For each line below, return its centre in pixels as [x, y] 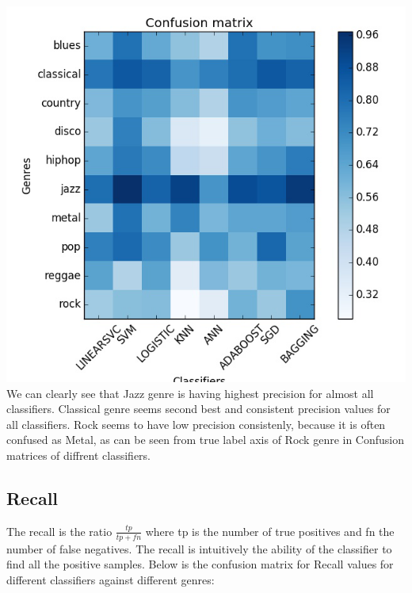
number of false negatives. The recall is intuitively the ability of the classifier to [199, 548]
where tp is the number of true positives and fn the [270, 531]
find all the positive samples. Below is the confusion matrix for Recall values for [200, 564]
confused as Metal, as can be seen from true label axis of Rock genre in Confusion [206, 440]
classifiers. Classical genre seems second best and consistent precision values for [198, 409]
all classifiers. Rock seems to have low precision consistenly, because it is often [196, 424]
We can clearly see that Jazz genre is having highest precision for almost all [190, 393]
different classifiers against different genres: [111, 579]
